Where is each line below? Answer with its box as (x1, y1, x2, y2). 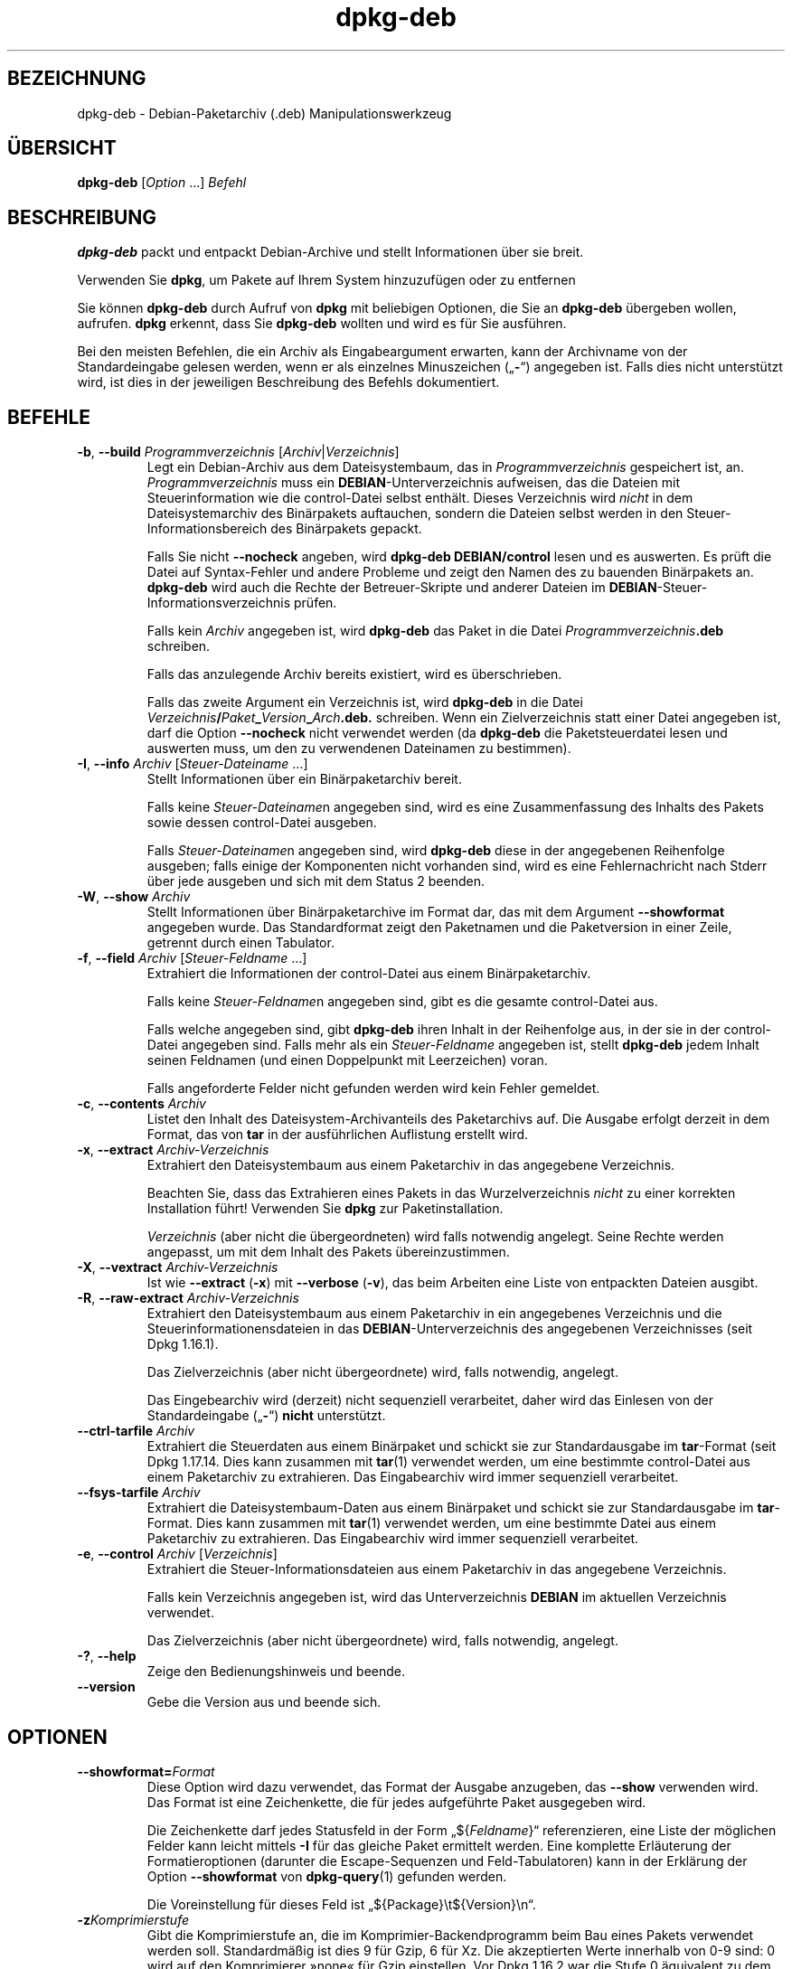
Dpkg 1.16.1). (146, 1336, 219, 1352)
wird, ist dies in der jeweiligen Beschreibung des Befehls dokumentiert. (77, 374, 500, 391)
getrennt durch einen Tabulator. (146, 935, 335, 951)
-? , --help (77, 1648, 137, 1664)
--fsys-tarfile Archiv (77, 1484, 201, 1501)
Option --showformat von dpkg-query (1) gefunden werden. (146, 1868, 507, 1884)
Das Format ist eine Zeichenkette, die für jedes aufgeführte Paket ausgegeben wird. (146, 1794, 646, 1810)
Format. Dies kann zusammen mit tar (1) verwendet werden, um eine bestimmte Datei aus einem (146, 1515, 716, 1531)
